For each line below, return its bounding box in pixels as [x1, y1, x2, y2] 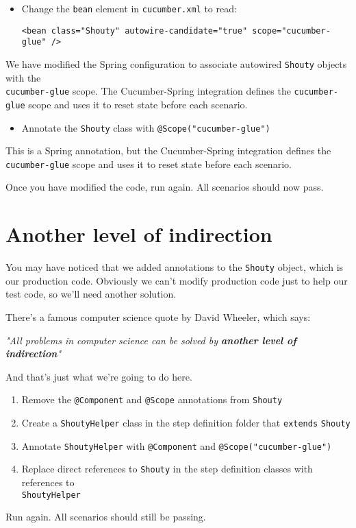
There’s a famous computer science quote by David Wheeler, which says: [5, 310, 311, 324]
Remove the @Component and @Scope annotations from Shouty [21, 392, 283, 407]
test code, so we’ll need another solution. [5, 287, 177, 301]
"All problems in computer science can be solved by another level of [5, 333, 296, 347]
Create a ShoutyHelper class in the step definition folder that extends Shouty [21, 416, 351, 430]
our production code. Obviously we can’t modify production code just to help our [5, 273, 348, 287]
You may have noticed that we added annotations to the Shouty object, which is [5, 260, 344, 274]
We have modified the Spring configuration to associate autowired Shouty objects [5, 56, 347, 71]
